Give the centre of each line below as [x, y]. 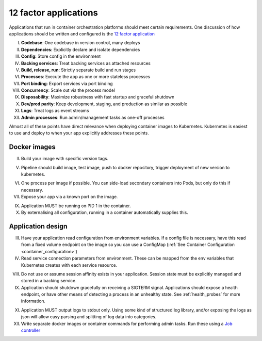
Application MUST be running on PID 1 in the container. [76, 206]
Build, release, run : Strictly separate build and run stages [78, 70]
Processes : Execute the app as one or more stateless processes [86, 77]
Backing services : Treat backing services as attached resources [86, 63]
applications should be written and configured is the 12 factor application [82, 33]
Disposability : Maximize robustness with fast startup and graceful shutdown [98, 97]
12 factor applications [53, 13]
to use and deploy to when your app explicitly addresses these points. [79, 133]
